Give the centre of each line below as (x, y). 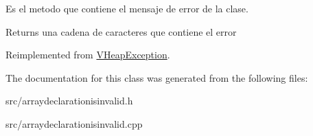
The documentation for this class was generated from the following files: (157, 77)
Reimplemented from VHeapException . (88, 55)
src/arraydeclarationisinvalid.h (69, 101)
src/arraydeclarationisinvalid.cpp (74, 123)
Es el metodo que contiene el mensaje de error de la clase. (127, 8)
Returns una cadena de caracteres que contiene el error (121, 31)
